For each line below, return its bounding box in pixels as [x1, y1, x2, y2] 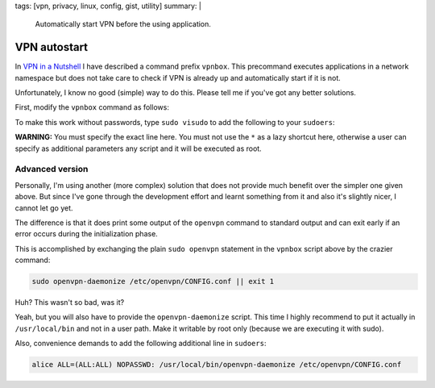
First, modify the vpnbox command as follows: [14, 102, 169, 112]
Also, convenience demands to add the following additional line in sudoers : [14, 339, 267, 348]
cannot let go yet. [14, 202, 73, 213]
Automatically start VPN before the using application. [35, 19, 211, 29]
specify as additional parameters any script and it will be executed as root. [14, 144, 262, 153]
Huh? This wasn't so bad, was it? [14, 298, 125, 307]
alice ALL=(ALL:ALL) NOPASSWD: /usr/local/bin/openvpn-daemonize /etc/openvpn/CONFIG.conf [31, 360, 402, 369]
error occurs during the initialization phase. [14, 229, 159, 239]
